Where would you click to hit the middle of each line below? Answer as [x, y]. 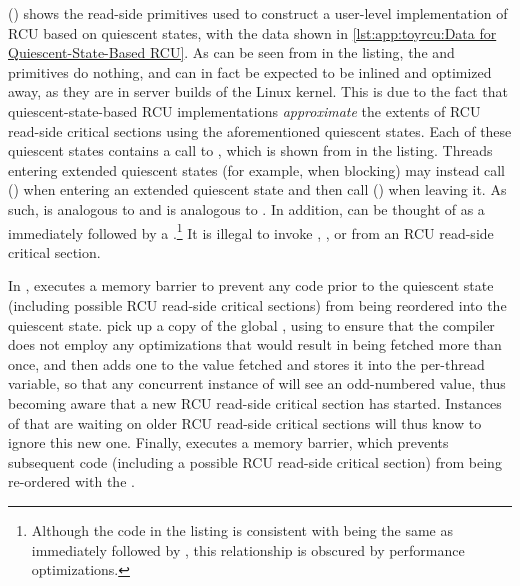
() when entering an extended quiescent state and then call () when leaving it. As [257, 189]
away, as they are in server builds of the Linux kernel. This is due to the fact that [258, 91]
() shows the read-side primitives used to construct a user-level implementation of [258, 13]
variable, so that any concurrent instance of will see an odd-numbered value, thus [257, 383]
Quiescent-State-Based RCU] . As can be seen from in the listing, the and [231, 52]
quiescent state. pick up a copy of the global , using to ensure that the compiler [251, 324]
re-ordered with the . [71, 481]
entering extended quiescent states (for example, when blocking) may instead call [256, 169]
